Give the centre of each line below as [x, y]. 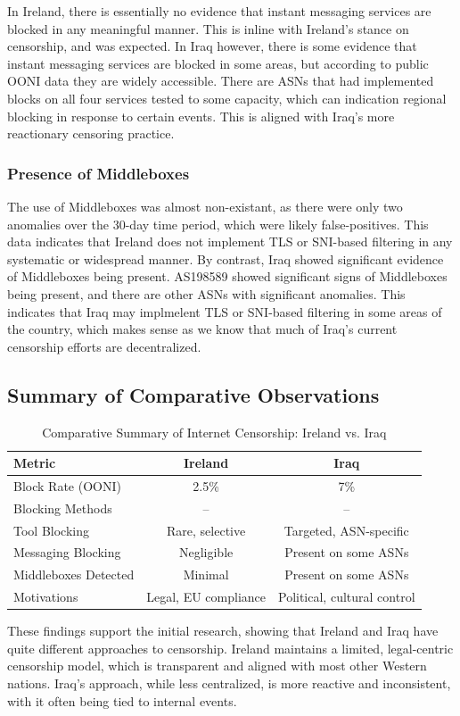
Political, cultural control [347, 597]
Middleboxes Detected [74, 574]
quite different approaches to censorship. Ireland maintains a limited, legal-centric [230, 648]
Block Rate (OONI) [67, 485]
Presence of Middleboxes [99, 173]
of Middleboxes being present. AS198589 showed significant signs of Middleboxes [227, 276]
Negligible [206, 552]
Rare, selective [206, 530]
